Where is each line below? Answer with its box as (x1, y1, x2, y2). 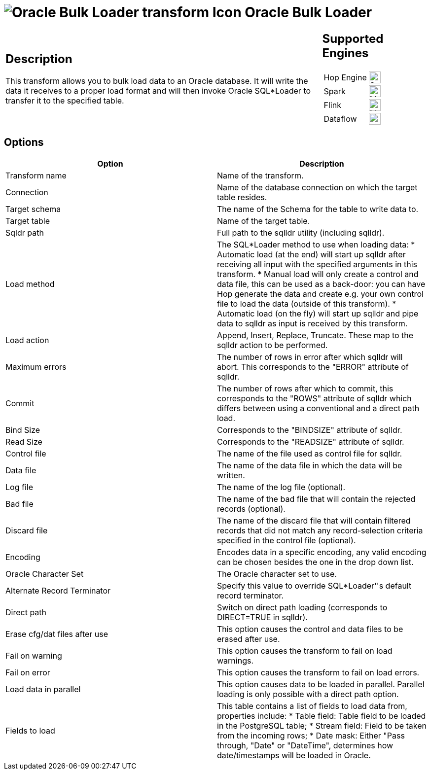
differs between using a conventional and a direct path (217, 403, 420, 413)
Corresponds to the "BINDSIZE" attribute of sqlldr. (217, 424, 402, 435)
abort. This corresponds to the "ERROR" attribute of (217, 361, 409, 372)
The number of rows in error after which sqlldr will (217, 352, 403, 362)
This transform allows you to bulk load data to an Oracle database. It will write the (5, 76, 308, 86)
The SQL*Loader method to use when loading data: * (217, 239, 415, 249)
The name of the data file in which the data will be (217, 460, 402, 470)
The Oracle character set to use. (217, 568, 337, 579)
